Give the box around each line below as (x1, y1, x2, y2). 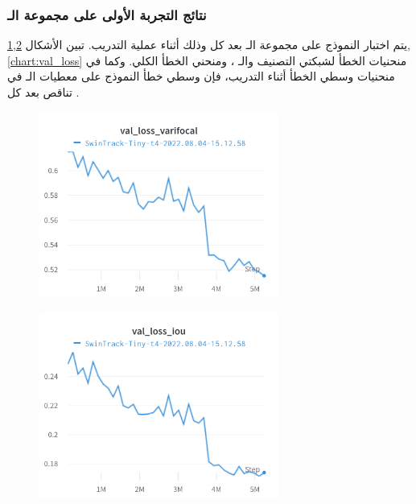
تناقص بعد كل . (7, 84, 80, 100)
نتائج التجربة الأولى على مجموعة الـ (7, 4, 207, 24)
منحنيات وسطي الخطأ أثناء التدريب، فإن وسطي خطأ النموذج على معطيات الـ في (7, 68, 395, 85)
